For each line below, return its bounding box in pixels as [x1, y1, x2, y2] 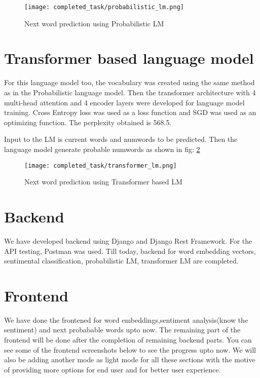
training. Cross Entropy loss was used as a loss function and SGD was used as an [4, 107, 256, 118]
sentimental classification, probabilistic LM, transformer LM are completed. [4, 255, 239, 266]
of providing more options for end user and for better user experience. [4, 364, 221, 374]
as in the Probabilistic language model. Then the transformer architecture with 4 [4, 87, 256, 97]
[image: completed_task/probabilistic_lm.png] [24, 4, 184, 11]
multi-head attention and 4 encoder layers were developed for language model [4, 97, 245, 107]
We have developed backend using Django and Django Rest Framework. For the [4, 235, 252, 246]
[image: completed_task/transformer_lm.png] [24, 162, 177, 169]
